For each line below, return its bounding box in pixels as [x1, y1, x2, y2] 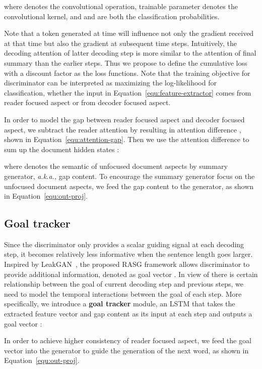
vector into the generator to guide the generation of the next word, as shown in [4, 345, 249, 355]
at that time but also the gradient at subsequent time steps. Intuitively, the [4, 37, 237, 48]
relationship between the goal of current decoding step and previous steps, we [4, 279, 243, 289]
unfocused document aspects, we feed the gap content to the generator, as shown [4, 180, 254, 191]
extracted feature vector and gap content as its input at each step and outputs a [4, 308, 252, 319]
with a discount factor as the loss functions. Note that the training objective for [4, 67, 250, 78]
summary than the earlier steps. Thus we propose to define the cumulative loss [4, 57, 247, 68]
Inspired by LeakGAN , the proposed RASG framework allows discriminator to [4, 259, 250, 269]
